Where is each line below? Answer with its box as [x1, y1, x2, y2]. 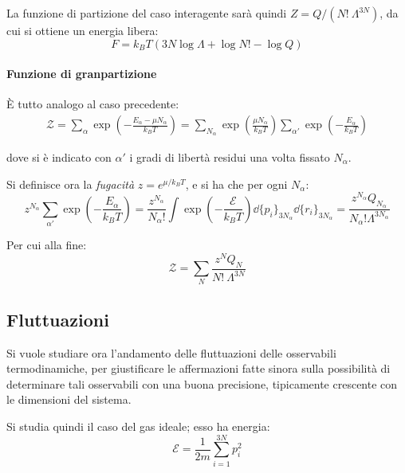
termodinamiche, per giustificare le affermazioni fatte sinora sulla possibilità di [6, 360, 391, 377]
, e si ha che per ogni [185, 175, 288, 192]
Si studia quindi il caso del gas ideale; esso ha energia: [6, 418, 270, 435]
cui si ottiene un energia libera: [6, 22, 159, 38]
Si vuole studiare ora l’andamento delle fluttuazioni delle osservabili [6, 344, 336, 361]
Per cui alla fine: [6, 236, 87, 253]
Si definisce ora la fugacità [6, 175, 135, 192]
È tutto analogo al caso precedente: [6, 96, 179, 112]
